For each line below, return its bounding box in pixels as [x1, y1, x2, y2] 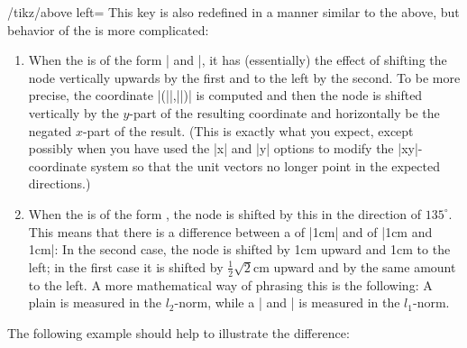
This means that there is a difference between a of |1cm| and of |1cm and [28, 222, 433, 241]
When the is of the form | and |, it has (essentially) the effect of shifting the [28, 50, 447, 69]
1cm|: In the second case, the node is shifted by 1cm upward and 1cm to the [28, 240, 451, 259]
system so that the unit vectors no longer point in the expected [90, 156, 440, 175]
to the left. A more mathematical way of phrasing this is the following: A [28, 275, 433, 294]
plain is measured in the [28, 293, 161, 312]
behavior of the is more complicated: [7, 20, 209, 39]
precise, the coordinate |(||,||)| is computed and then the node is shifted [28, 86, 423, 105]
